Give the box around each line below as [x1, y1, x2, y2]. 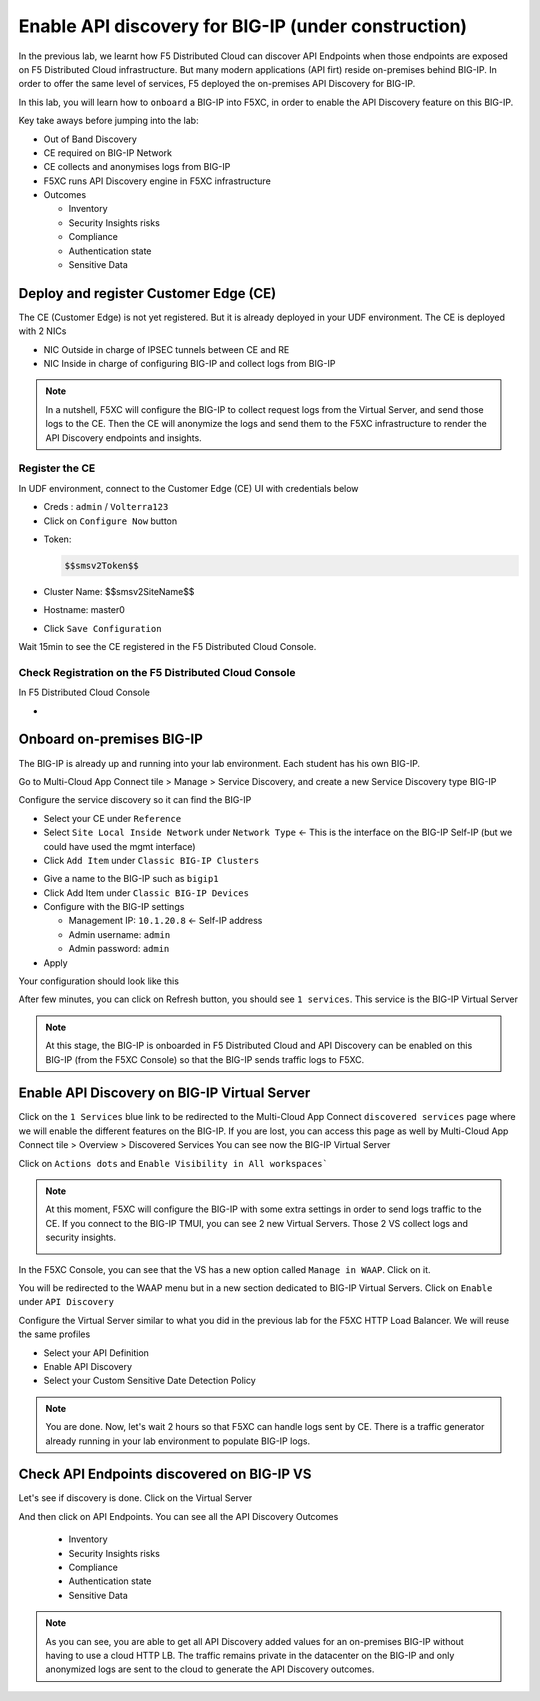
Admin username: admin [68, 928, 171, 940]
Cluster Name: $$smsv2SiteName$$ [43, 585, 195, 597]
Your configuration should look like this [18, 975, 180, 987]
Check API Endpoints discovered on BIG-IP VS [18, 1466, 312, 1483]
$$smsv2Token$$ [64, 560, 139, 571]
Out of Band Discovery [43, 133, 137, 145]
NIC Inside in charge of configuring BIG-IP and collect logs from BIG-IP [43, 358, 336, 370]
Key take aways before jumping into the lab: [18, 115, 199, 127]
